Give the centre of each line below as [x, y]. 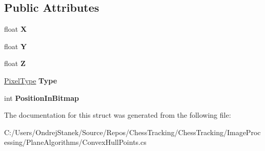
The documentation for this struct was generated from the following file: [118, 115]
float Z [15, 63]
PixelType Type [31, 80]
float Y [16, 46]
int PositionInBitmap [42, 98]
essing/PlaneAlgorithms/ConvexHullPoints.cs [75, 142]
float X [16, 29]
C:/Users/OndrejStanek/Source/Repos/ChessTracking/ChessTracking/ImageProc [132, 132]
